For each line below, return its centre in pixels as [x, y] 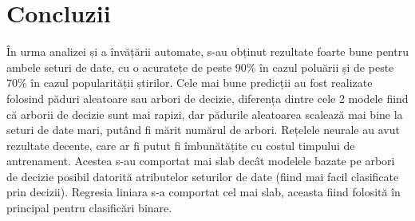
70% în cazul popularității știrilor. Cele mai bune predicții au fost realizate [190, 83]
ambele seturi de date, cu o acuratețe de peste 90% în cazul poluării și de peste [200, 67]
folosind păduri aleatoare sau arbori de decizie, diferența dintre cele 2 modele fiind [207, 98]
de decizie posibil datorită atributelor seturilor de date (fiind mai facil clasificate [203, 176]
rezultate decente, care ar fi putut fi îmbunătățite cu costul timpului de [181, 145]
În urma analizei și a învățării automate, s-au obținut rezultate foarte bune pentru [207, 51]
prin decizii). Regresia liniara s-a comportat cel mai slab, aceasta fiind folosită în [204, 192]
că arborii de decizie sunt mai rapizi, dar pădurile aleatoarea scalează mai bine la [205, 114]
